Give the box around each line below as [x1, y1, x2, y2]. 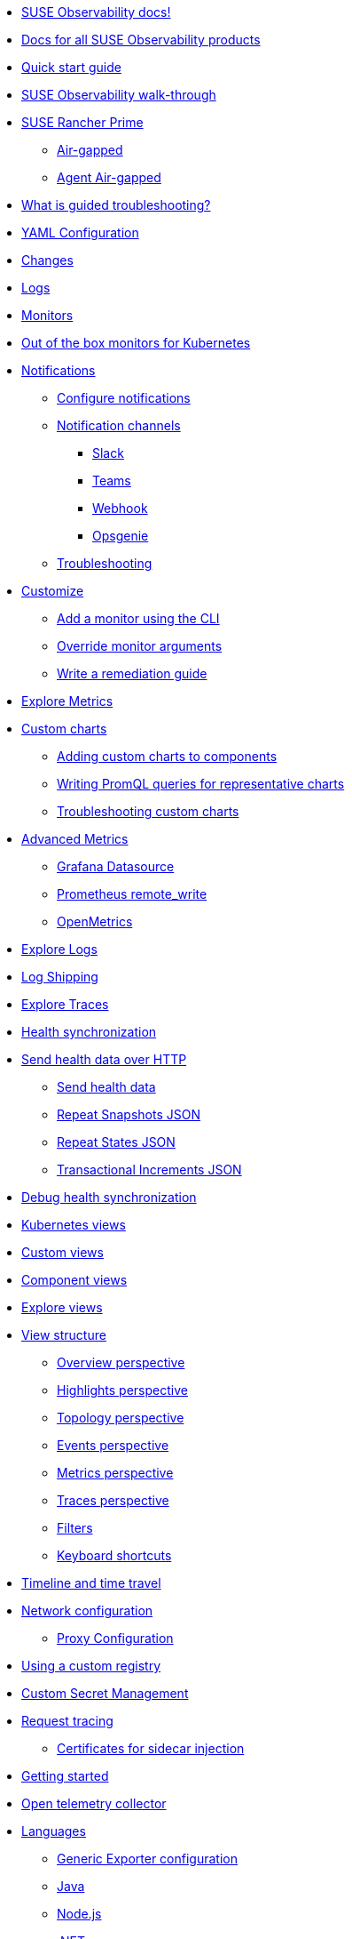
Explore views [21, 1300, 103, 1315]
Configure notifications [57, 390, 191, 405]
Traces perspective [57, 1493, 169, 1508]
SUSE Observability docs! [21, 4, 171, 20]
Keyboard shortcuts [57, 1548, 172, 1563]
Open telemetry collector [21, 1796, 167, 1811]
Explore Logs [21, 941, 98, 957]
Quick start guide [21, 60, 121, 75]
